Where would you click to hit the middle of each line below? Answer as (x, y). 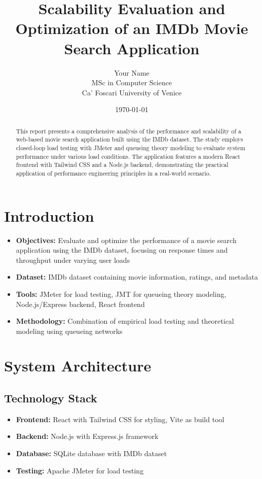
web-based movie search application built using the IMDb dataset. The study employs (129, 139)
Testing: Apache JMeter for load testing (80, 470)
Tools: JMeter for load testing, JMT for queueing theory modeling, (121, 294)
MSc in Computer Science (132, 82)
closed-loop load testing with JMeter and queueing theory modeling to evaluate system (130, 147)
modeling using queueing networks (69, 331)
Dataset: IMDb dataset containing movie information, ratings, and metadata (137, 277)
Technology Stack (51, 398)
